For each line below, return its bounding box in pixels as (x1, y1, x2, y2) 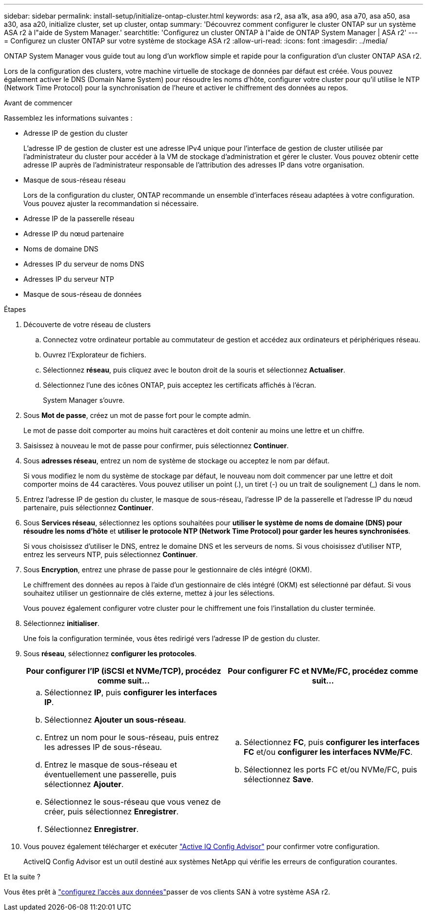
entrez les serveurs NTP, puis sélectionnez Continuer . (23, 550, 198, 559)
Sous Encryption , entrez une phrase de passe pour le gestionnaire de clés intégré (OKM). (23, 565, 312, 574)
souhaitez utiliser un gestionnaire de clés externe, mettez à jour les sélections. (23, 589, 275, 597)
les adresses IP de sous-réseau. (44, 742, 162, 752)
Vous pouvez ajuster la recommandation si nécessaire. (23, 199, 199, 208)
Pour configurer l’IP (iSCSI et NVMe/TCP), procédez (26, 666, 221, 676)
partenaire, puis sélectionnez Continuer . (23, 503, 154, 512)
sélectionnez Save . (244, 774, 314, 784)
